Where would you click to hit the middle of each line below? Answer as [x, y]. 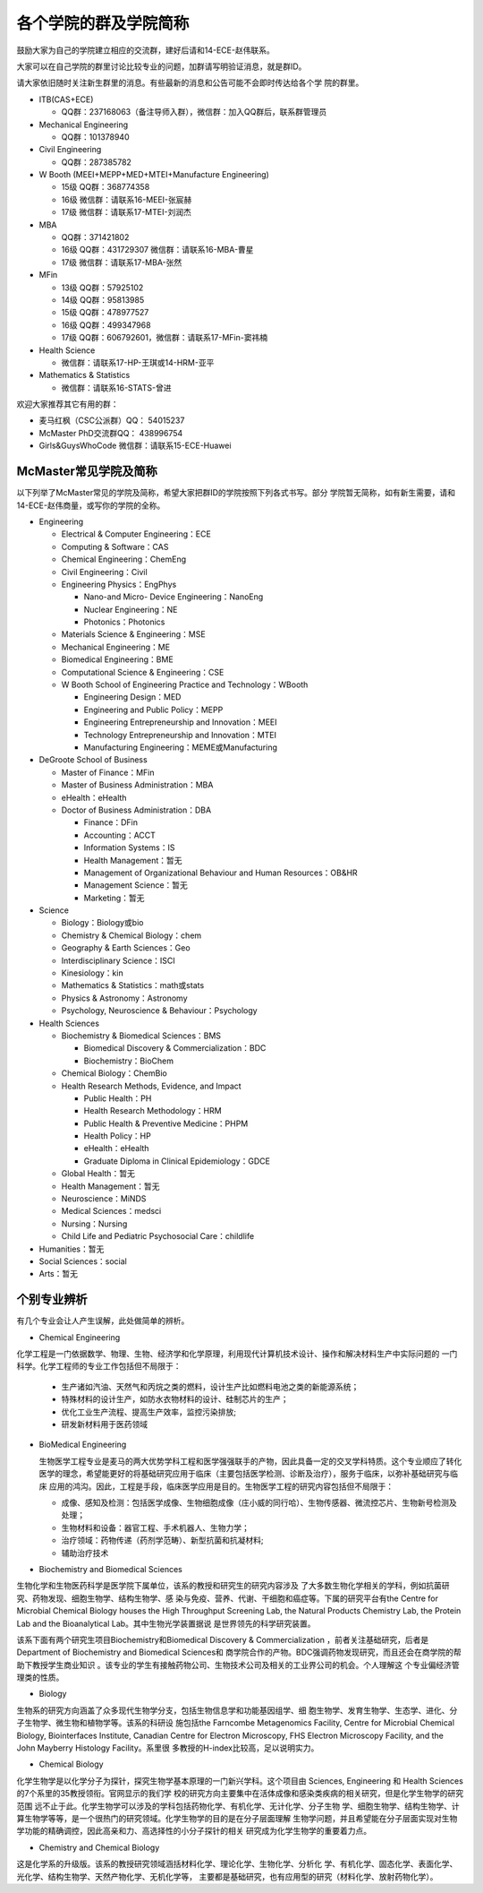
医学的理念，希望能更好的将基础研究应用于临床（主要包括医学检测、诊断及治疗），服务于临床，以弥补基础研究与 [245, 1474]
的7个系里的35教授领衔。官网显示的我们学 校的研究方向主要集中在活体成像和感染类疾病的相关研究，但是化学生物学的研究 [240, 1794]
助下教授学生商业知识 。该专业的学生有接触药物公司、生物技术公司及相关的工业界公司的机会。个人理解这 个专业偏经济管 [238, 1665]
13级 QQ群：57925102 [102, 288]
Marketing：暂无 [114, 898]
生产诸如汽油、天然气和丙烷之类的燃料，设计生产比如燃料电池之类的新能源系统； [210, 1386]
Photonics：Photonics [124, 622]
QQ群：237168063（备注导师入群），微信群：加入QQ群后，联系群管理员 [194, 112]
